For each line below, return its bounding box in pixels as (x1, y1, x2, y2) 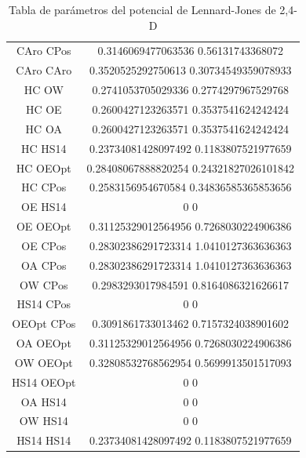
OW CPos (20, 276, 68, 293)
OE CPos (21, 237, 67, 253)
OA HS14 (20, 393, 67, 409)
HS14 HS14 (16, 432, 71, 449)
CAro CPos (16, 42, 71, 59)
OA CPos (21, 256, 67, 273)
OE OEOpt (16, 218, 71, 234)
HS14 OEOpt (12, 373, 76, 390)
